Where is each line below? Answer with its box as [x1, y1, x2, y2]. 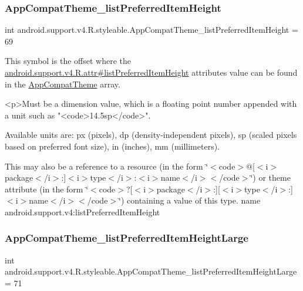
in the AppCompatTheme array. [5, 77, 120, 90]
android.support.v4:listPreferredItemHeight [5, 205, 160, 218]
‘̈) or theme [250, 171, 291, 184]
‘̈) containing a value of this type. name [119, 194, 261, 207]
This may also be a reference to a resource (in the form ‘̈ [5, 160, 208, 172]
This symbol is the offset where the [5, 55, 131, 67]
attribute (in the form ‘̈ [5, 182, 89, 195]
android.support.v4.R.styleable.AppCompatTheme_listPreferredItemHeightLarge [5, 265, 297, 278]
